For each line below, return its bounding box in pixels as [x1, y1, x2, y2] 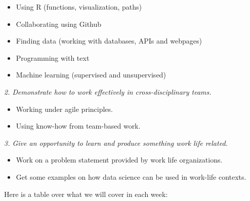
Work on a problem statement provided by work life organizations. [16, 154, 223, 165]
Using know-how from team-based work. [16, 120, 141, 131]
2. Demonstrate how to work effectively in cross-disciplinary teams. [4, 86, 212, 97]
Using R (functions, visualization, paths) [16, 2, 142, 12]
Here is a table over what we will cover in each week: [4, 188, 168, 199]
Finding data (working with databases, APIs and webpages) [16, 35, 202, 46]
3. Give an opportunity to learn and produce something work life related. [4, 137, 228, 148]
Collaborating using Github [16, 18, 102, 29]
